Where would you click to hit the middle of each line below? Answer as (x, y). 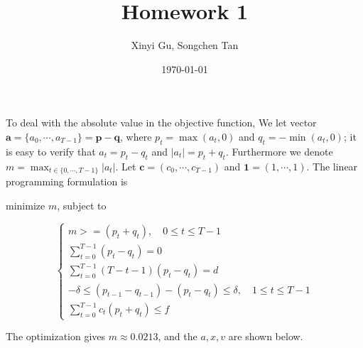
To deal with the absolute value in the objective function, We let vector (161, 123)
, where (136, 136)
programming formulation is (67, 181)
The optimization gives (56, 336)
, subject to (82, 205)
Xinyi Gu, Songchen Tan (185, 45)
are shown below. (266, 336)
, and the (178, 336)
